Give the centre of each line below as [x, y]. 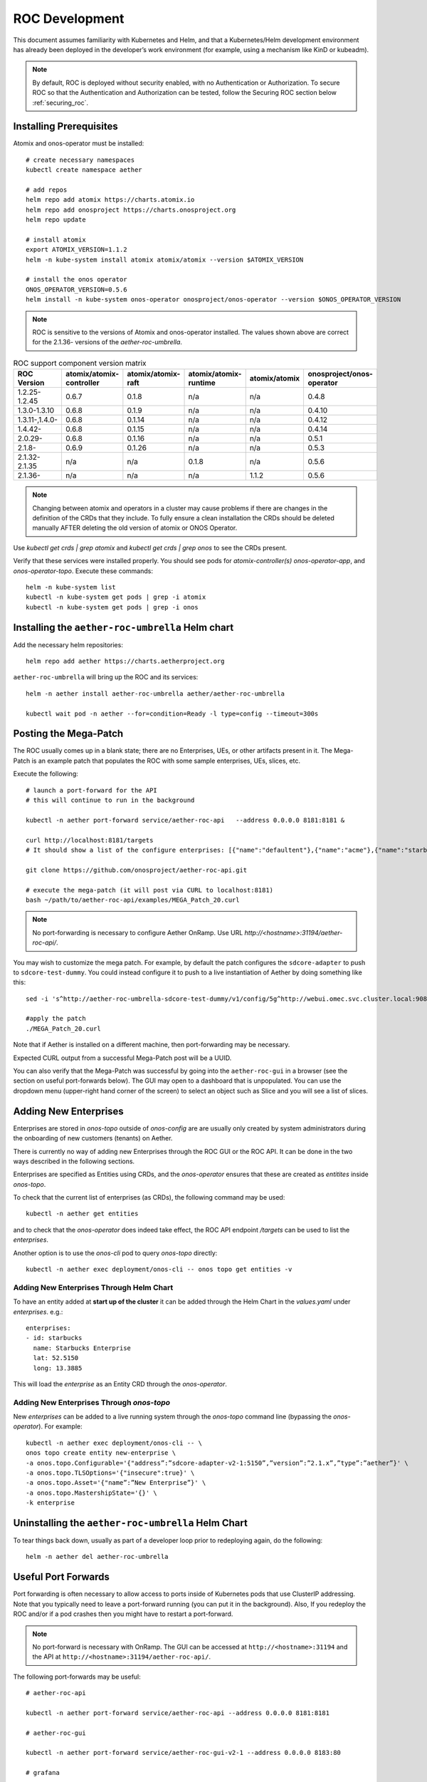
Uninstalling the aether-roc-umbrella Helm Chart [131, 1523]
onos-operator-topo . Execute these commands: [83, 571]
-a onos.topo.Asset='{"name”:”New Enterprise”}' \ [116, 1483]
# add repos [47, 190]
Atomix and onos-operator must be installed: [79, 143]
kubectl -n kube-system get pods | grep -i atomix [116, 597]
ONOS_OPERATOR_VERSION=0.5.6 [77, 289]
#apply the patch [56, 1019]
